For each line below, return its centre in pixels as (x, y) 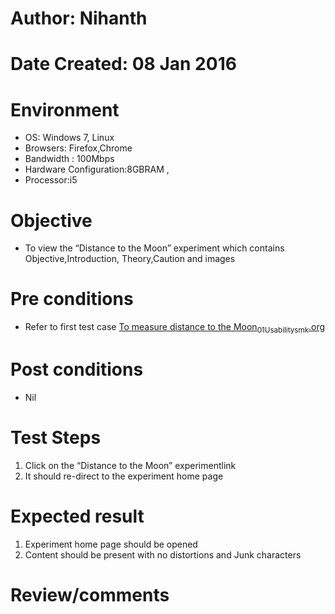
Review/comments (90, 594)
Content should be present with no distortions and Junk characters (163, 554)
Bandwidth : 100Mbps (69, 159)
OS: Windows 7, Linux (69, 138)
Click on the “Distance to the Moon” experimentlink (130, 465)
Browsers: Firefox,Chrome (78, 148)
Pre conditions (72, 299)
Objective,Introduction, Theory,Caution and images (130, 259)
